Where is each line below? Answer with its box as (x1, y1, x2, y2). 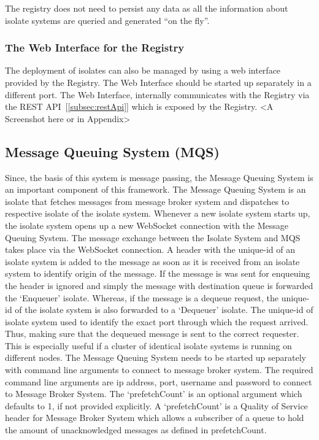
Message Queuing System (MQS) (5, 142, 220, 161)
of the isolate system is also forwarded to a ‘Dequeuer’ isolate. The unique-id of (15, 303, 313, 316)
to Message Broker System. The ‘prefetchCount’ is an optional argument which (5, 387, 302, 400)
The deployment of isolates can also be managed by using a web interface (5, 64, 281, 77)
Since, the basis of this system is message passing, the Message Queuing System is (5, 171, 313, 183)
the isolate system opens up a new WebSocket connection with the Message (5, 218, 289, 231)
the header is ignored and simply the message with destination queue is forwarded (5, 279, 313, 291)
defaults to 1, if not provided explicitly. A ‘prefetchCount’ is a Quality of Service (5, 399, 308, 412)
